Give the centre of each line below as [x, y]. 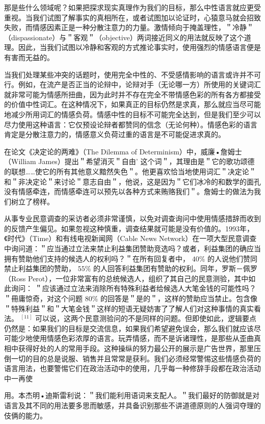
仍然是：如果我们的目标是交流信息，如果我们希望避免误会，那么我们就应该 [129, 328]
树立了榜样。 [32, 201]
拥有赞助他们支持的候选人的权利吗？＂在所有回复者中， [97, 258]
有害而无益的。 [29, 57]
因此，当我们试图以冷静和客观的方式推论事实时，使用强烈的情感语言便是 [139, 47]
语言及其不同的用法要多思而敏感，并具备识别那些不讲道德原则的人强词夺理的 [132, 405]
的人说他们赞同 [233, 258]
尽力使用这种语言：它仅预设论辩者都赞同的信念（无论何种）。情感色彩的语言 [131, 124]
